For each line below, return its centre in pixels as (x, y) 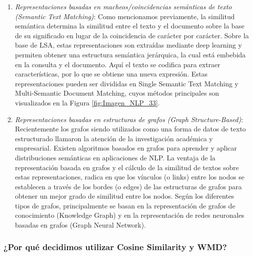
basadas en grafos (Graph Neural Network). (80, 225)
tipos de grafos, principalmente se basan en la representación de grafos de (125, 205)
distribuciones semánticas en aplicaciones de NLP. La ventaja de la (115, 157)
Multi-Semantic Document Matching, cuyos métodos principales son (117, 93)
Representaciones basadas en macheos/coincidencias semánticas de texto (123, 6)
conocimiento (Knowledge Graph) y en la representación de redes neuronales (130, 215)
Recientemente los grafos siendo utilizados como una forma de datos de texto (130, 129)
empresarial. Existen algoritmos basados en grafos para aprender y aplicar (126, 148)
